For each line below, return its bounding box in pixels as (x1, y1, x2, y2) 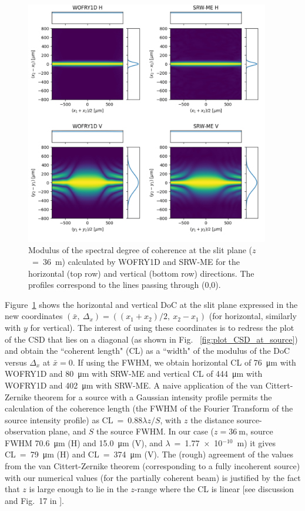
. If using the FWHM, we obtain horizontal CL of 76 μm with (72, 356, 296, 368)
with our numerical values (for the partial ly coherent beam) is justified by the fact (5, 471, 301, 483)
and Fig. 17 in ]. (5, 494, 64, 506)
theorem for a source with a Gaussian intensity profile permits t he (33, 390, 272, 403)
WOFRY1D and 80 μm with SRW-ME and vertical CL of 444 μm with (5, 367, 263, 380)
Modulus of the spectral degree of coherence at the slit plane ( (28, 244, 253, 256)
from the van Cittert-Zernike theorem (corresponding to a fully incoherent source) (5, 460, 300, 472)
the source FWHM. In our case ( (96, 425, 214, 437)
